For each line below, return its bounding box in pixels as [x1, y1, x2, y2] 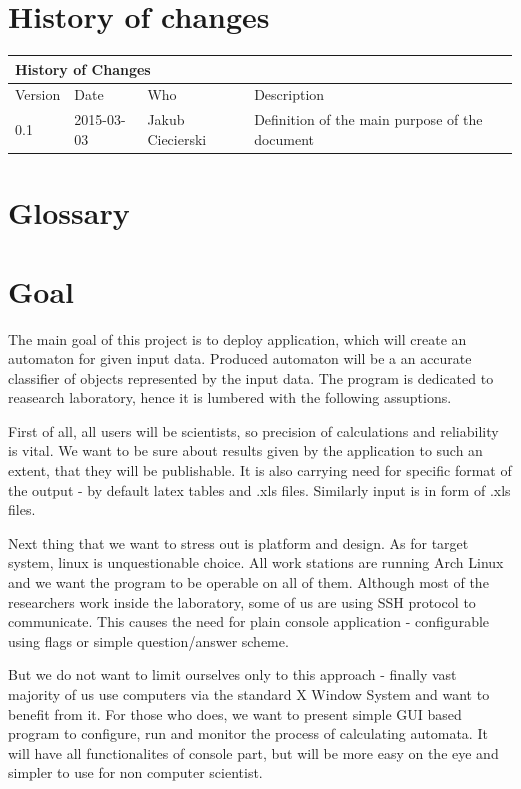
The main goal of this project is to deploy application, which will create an [8, 328, 467, 349]
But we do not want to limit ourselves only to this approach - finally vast [8, 664, 457, 685]
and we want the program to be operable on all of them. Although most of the [8, 572, 489, 593]
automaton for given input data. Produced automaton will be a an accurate [8, 348, 472, 369]
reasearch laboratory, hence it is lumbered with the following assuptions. [8, 387, 452, 408]
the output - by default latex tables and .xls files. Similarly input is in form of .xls [8, 479, 511, 500]
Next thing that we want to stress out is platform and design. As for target [8, 532, 469, 553]
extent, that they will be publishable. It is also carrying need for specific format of [8, 460, 512, 481]
